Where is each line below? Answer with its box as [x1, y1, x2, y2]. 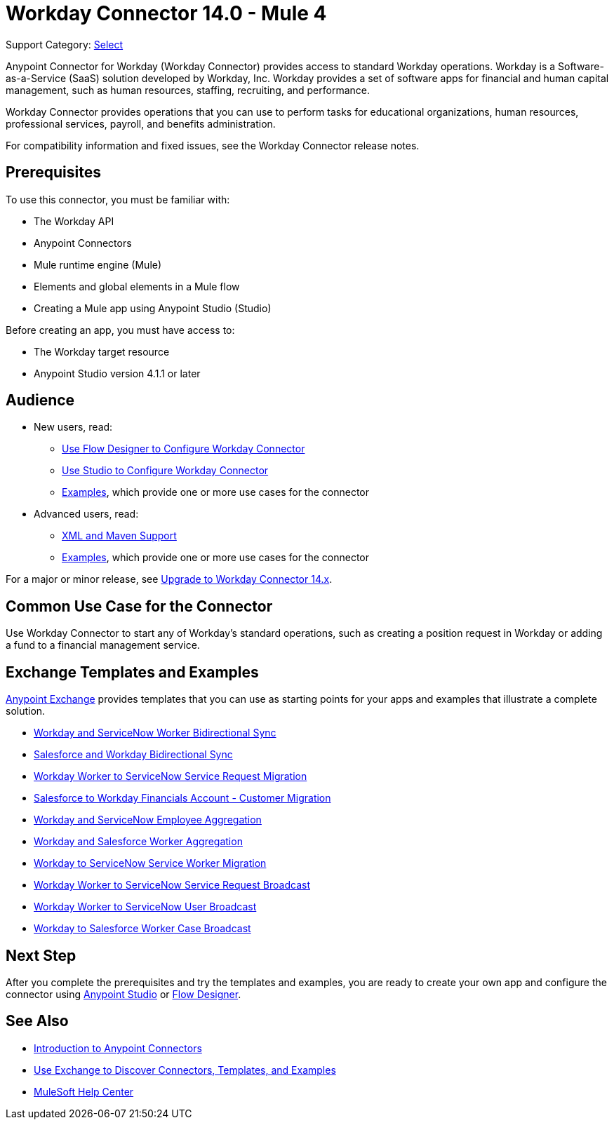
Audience [6, 391, 75, 410]
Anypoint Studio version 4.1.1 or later [34, 367, 201, 379]
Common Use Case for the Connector [6, 597, 273, 615]
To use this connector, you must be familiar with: [6, 193, 230, 206]
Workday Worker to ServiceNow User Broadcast [34, 901, 257, 913]
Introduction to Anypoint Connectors [34, 1042, 202, 1054]
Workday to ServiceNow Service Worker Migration [34, 857, 267, 870]
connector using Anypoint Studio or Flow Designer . [6, 988, 241, 1000]
